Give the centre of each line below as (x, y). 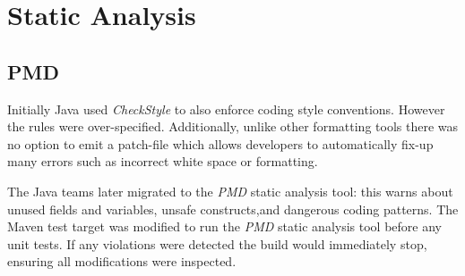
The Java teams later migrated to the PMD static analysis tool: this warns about (230, 191)
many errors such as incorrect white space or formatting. (163, 161)
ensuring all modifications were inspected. (122, 261)
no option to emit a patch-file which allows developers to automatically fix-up (220, 143)
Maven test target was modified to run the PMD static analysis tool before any (224, 226)
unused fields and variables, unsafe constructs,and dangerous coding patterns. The (233, 209)
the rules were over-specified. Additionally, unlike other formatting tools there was (232, 126)
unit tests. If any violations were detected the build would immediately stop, (217, 243)
